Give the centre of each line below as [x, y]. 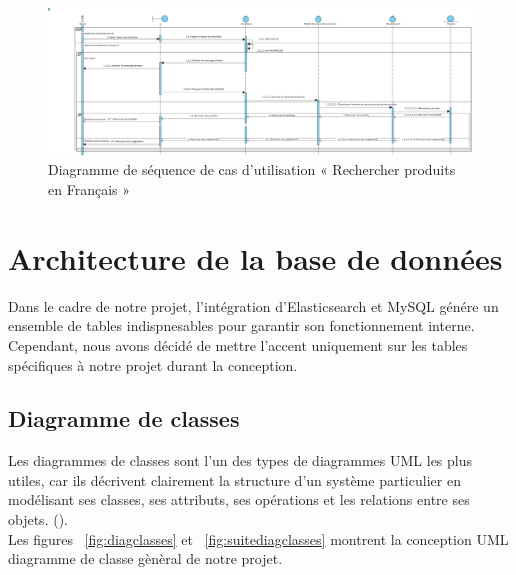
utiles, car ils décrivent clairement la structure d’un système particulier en [234, 479]
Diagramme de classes [124, 418]
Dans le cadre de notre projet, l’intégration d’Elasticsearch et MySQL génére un [253, 305]
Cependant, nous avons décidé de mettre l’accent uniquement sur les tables [238, 344]
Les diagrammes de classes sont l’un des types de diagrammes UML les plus [240, 460]
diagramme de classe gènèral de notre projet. [145, 558]
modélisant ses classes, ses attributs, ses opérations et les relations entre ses [239, 499]
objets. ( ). [38, 519]
